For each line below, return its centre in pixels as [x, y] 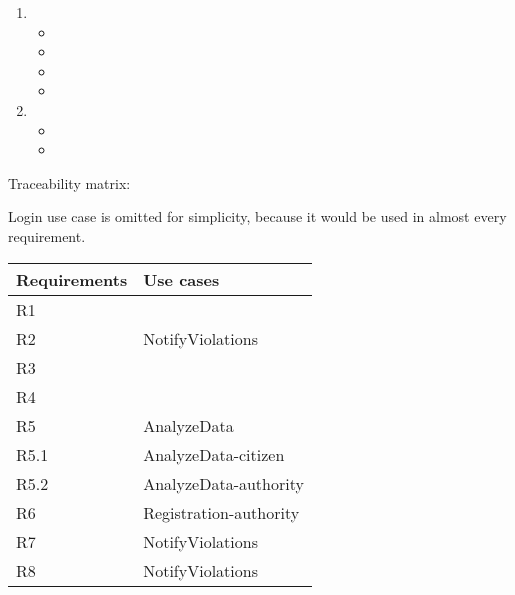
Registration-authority [221, 512]
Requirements [72, 279]
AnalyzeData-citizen [214, 454]
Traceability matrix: [69, 182]
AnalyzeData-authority [223, 483]
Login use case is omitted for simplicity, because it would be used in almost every [257, 216]
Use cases [181, 279]
